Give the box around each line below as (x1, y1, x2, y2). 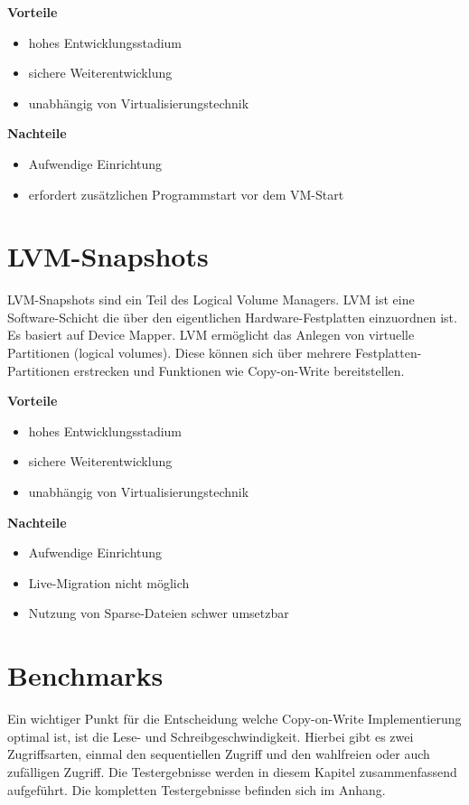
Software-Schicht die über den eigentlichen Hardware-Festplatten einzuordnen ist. (7, 307, 457, 326)
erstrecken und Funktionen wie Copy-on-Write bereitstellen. (73, 360, 405, 379)
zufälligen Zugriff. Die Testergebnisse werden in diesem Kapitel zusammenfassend (7, 762, 457, 781)
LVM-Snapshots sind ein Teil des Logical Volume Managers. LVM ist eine (7, 290, 415, 309)
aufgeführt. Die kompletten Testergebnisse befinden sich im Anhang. (7, 780, 386, 799)
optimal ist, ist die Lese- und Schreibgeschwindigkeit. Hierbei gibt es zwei (7, 726, 414, 745)
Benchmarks (7, 657, 164, 694)
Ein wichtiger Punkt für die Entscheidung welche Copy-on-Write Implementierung (7, 709, 462, 728)
